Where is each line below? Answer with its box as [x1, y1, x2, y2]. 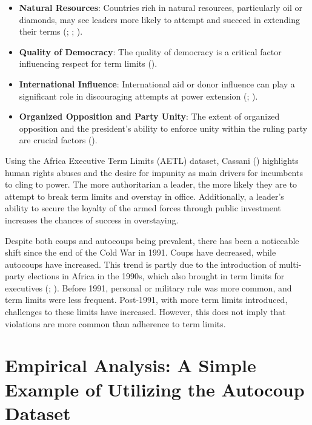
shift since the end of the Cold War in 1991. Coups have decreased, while [5, 246, 276, 259]
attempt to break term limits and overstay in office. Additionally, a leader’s [5, 189, 284, 202]
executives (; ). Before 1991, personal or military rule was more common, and [5, 281, 292, 294]
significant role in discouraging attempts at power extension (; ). [19, 89, 258, 102]
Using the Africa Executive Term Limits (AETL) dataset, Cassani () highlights [5, 154, 299, 166]
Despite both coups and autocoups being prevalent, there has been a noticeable [5, 234, 299, 246]
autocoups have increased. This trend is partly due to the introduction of [5, 257, 276, 270]
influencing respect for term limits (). [19, 57, 158, 70]
